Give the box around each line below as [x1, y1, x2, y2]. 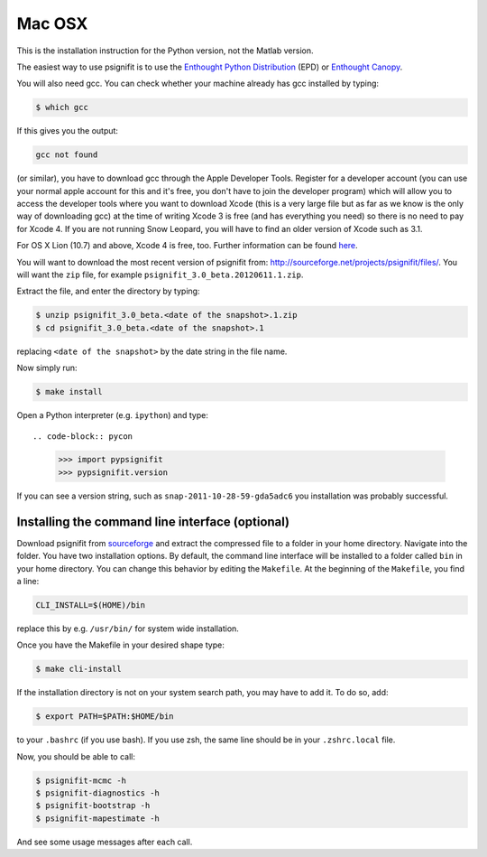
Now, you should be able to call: [16, 750, 135, 762]
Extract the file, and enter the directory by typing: [16, 285, 200, 297]
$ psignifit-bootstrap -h [35, 800, 151, 811]
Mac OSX [16, 14, 88, 33]
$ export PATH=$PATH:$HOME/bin [35, 712, 175, 722]
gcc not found [35, 150, 98, 160]
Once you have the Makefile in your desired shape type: [16, 639, 225, 650]
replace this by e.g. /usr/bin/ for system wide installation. [16, 623, 239, 634]
